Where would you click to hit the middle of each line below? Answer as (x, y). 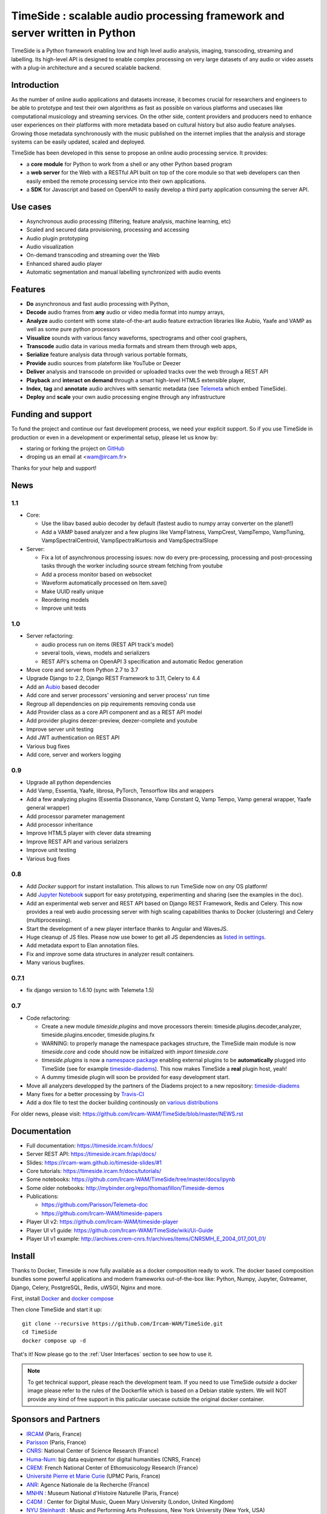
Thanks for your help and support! (54, 468)
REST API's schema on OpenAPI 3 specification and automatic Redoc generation (142, 661)
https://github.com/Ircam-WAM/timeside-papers (102, 1213)
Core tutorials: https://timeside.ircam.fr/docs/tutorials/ (94, 1171)
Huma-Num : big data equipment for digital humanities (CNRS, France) (114, 1459)
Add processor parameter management (76, 816)
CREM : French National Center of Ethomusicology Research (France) (112, 1468)
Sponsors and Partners (56, 1419)
